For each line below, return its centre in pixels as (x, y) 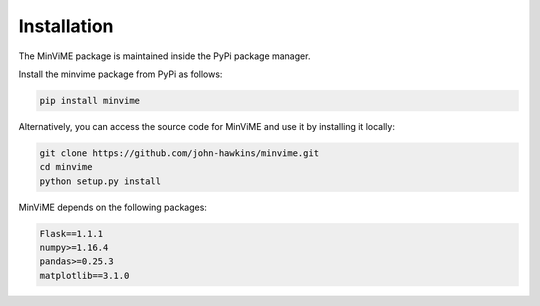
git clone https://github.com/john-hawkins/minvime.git (179, 153)
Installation (66, 26)
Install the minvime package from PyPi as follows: (120, 74)
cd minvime (66, 167)
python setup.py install (100, 181)
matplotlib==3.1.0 (84, 275)
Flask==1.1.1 (71, 233)
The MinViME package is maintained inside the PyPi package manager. (164, 56)
